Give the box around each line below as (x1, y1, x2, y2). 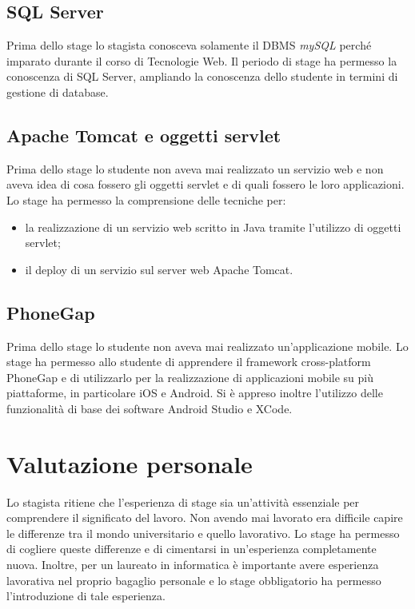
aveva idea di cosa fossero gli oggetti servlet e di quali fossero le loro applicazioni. (6, 176, 405, 193)
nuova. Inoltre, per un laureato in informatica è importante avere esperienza (6, 556, 379, 573)
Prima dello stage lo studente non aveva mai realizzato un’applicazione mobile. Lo (6, 337, 409, 354)
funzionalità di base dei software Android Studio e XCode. (6, 400, 293, 416)
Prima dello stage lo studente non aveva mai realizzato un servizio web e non (6, 160, 384, 177)
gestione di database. (6, 83, 109, 100)
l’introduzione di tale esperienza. (6, 587, 166, 604)
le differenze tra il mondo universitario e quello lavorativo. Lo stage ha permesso (6, 524, 400, 541)
